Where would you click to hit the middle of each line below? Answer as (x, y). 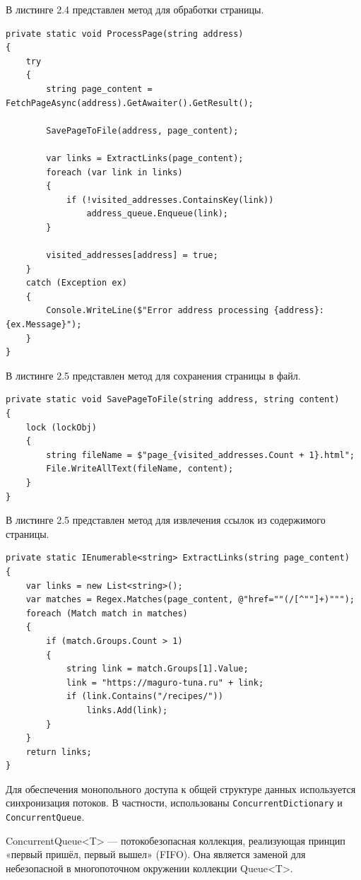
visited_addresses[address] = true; (132, 256)
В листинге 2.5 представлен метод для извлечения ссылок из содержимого (166, 520)
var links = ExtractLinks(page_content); (145, 158)
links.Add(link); (127, 710)
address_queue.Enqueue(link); (157, 214)
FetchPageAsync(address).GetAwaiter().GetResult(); (130, 103)
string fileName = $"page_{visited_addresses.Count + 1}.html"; (200, 455)
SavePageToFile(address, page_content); (142, 130)
